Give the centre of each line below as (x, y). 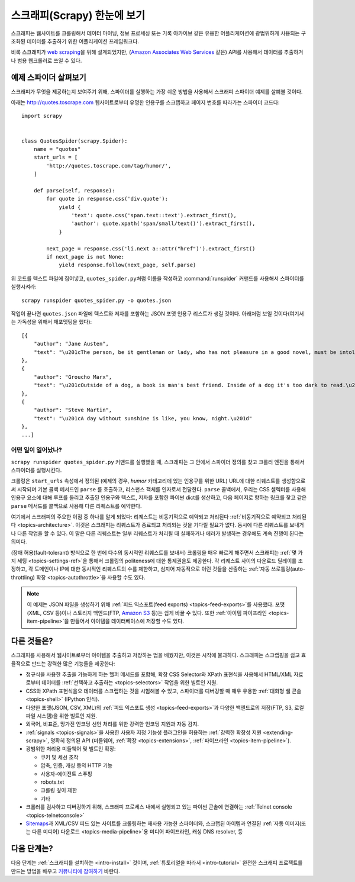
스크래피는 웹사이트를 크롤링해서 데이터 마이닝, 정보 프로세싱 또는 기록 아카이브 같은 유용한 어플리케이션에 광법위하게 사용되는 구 (159, 33)
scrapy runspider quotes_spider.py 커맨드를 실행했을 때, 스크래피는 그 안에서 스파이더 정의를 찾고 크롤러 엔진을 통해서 (158, 462)
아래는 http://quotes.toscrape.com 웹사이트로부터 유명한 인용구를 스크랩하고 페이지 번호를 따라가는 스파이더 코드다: (145, 102)
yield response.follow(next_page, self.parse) (128, 265)
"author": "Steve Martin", (73, 410)
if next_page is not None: (85, 257)
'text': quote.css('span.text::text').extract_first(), (154, 215)
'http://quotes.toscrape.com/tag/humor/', (109, 165)
